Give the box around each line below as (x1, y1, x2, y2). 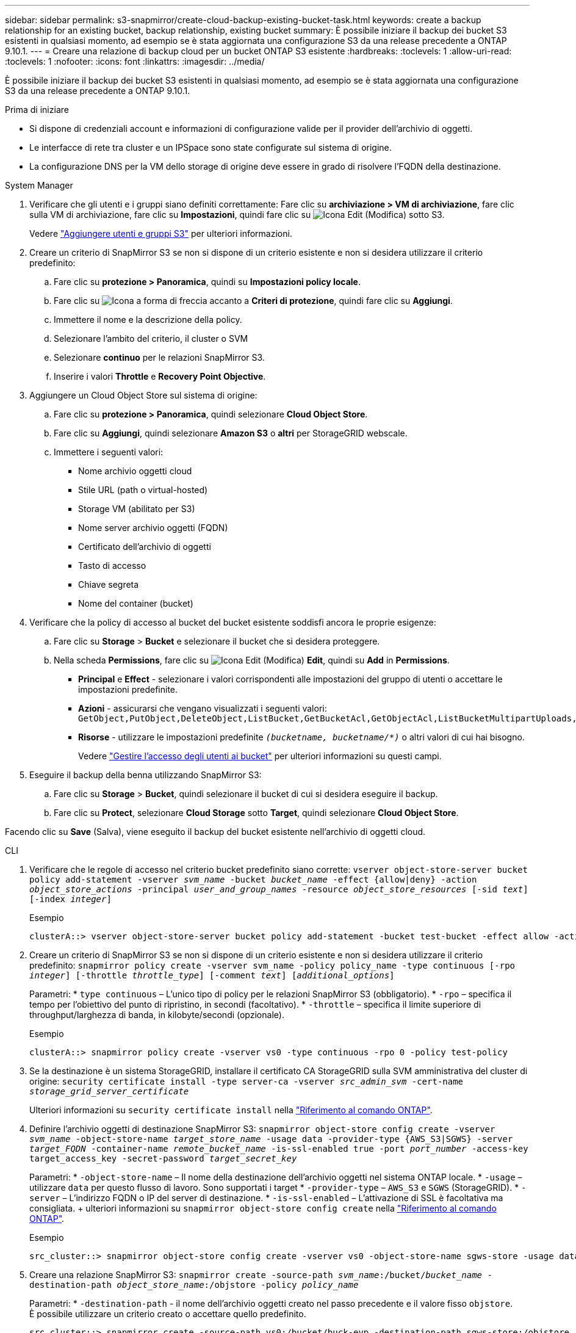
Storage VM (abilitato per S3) (78, 504, 195, 514)
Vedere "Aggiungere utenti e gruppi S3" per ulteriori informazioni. (29, 228, 292, 239)
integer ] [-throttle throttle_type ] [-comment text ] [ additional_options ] (29, 970, 395, 980)
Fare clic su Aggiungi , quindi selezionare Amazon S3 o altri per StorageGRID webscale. (54, 428, 408, 438)
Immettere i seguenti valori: (54, 447, 164, 457)
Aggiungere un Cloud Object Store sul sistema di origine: (29, 390, 257, 400)
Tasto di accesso (78, 560, 146, 571)
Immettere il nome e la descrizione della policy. (54, 314, 242, 325)
